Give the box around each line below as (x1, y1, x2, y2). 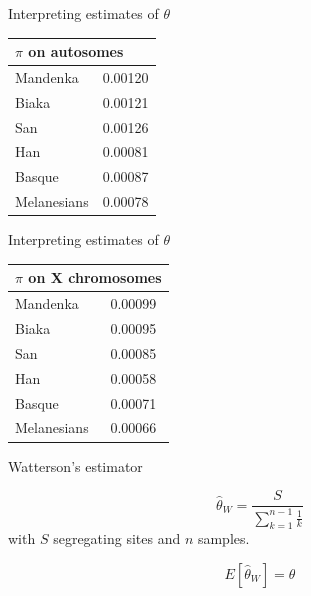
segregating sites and (53, 528, 181, 549)
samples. (197, 528, 250, 549)
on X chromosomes (28, 267, 162, 288)
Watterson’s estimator (8, 455, 143, 476)
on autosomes (28, 41, 124, 62)
